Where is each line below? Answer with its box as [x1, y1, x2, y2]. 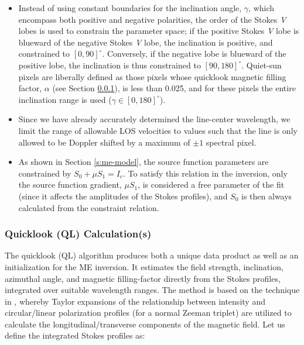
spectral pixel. [206, 136, 257, 148]
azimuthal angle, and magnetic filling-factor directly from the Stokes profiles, [5, 272, 281, 284]
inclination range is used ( [18, 93, 112, 105]
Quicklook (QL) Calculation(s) [5, 226, 152, 241]
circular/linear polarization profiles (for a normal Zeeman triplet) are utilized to [5, 306, 292, 319]
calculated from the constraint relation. [18, 201, 159, 213]
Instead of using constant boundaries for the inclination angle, [18, 2, 242, 13]
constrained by [18, 167, 71, 179]
